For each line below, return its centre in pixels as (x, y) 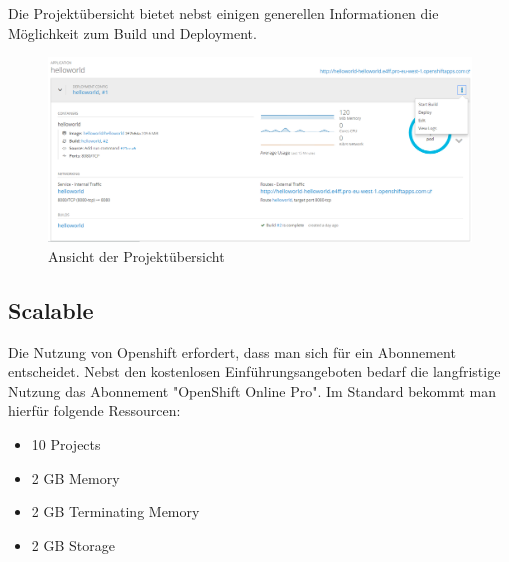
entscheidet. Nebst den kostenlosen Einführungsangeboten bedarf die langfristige (254, 371)
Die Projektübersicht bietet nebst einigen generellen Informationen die (223, 13)
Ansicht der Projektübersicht (136, 255)
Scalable (51, 309)
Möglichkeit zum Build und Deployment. (132, 32)
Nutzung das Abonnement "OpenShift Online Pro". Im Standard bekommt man (252, 390)
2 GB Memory (75, 477)
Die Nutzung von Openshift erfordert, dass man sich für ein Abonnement (232, 351)
